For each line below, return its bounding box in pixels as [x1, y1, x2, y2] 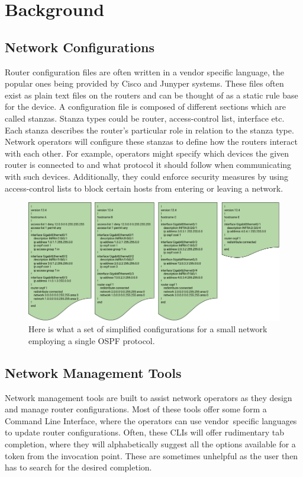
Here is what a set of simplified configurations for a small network [28, 323, 267, 335]
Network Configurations [5, 37, 154, 56]
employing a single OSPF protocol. [28, 334, 155, 346]
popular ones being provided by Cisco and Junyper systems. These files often [5, 77, 284, 90]
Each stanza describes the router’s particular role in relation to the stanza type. [5, 123, 294, 136]
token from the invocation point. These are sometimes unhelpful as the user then [5, 449, 298, 462]
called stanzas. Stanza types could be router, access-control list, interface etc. [5, 112, 285, 124]
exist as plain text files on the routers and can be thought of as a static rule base [5, 88, 298, 101]
